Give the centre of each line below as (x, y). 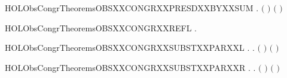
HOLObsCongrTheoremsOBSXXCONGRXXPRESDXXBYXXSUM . (132, 8)
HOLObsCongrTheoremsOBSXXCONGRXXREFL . (101, 27)
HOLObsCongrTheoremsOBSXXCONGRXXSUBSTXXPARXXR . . (130, 67)
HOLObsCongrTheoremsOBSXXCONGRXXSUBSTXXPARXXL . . (130, 48)
